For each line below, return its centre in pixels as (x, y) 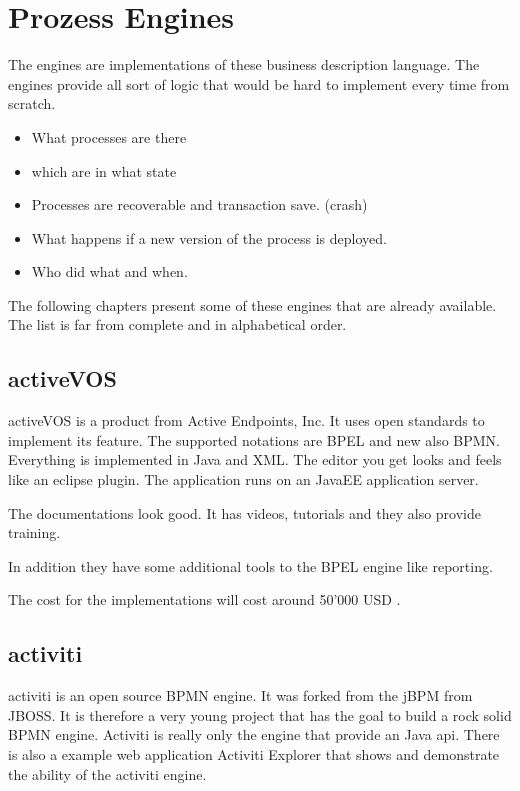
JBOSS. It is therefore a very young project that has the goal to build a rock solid (260, 714)
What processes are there (109, 136)
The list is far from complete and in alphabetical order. (177, 324)
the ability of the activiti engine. (107, 773)
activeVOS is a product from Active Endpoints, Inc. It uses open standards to (246, 420)
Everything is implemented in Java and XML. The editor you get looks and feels (255, 459)
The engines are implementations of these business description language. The (244, 64)
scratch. (32, 103)
